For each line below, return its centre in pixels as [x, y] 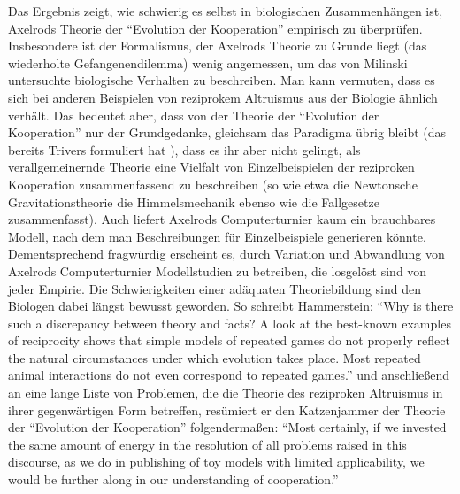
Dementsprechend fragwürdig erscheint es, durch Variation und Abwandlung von [226, 254]
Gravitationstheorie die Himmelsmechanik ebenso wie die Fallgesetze [194, 201]
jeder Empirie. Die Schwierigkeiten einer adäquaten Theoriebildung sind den [215, 288]
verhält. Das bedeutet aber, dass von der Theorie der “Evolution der [194, 115]
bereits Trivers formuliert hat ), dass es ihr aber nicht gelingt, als [184, 149]
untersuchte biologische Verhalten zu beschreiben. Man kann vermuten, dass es [222, 80]
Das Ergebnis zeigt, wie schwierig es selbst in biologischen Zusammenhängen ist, [226, 11]
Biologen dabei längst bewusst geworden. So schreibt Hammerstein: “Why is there [231, 306]
